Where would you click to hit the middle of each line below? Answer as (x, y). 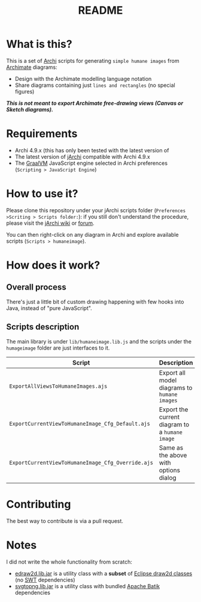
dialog (167, 477)
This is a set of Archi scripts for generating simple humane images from (93, 61)
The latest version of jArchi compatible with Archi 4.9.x (83, 156)
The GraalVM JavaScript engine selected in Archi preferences (91, 163)
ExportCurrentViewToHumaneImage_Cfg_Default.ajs (80, 424)
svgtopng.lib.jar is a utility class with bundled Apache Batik (87, 586)
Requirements (42, 134)
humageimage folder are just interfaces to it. (58, 348)
